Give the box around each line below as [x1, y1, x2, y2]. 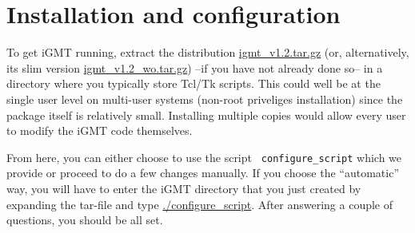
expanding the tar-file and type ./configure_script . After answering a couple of [6, 195, 393, 212]
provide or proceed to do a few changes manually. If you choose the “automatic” [6, 164, 400, 181]
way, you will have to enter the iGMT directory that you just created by [6, 180, 361, 196]
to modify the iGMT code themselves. [6, 122, 193, 139]
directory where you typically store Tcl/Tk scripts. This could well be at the [6, 75, 381, 92]
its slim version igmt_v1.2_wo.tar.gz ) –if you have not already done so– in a [6, 59, 383, 76]
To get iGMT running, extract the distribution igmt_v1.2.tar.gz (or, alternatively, [6, 44, 409, 61]
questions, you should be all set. [6, 211, 163, 228]
